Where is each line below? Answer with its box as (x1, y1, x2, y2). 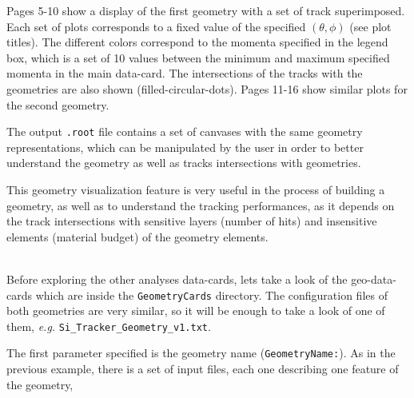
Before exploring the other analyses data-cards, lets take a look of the (6, 270, 348, 287)
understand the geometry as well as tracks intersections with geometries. (6, 154, 361, 171)
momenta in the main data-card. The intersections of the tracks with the (6, 65, 363, 82)
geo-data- (351, 270, 396, 287)
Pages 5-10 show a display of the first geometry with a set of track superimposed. (6, 2, 405, 18)
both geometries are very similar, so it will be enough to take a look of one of (6, 302, 385, 319)
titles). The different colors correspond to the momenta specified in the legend (6, 34, 388, 50)
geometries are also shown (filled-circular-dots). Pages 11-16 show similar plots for (6, 80, 408, 97)
